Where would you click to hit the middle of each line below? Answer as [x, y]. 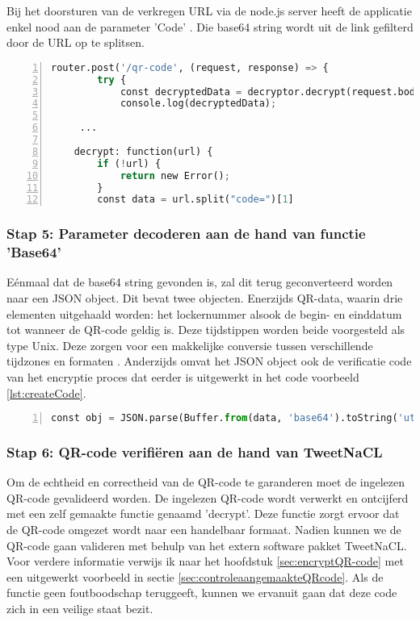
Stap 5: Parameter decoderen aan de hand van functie [186, 234]
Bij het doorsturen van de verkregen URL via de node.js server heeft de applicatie [209, 10]
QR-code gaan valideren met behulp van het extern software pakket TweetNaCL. [207, 545]
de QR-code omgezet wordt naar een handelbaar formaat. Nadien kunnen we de [204, 530]
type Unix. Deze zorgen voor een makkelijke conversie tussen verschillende [190, 345]
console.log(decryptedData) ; [198, 104]
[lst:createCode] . [46, 392]
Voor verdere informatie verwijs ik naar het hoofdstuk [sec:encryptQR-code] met [205, 561]
